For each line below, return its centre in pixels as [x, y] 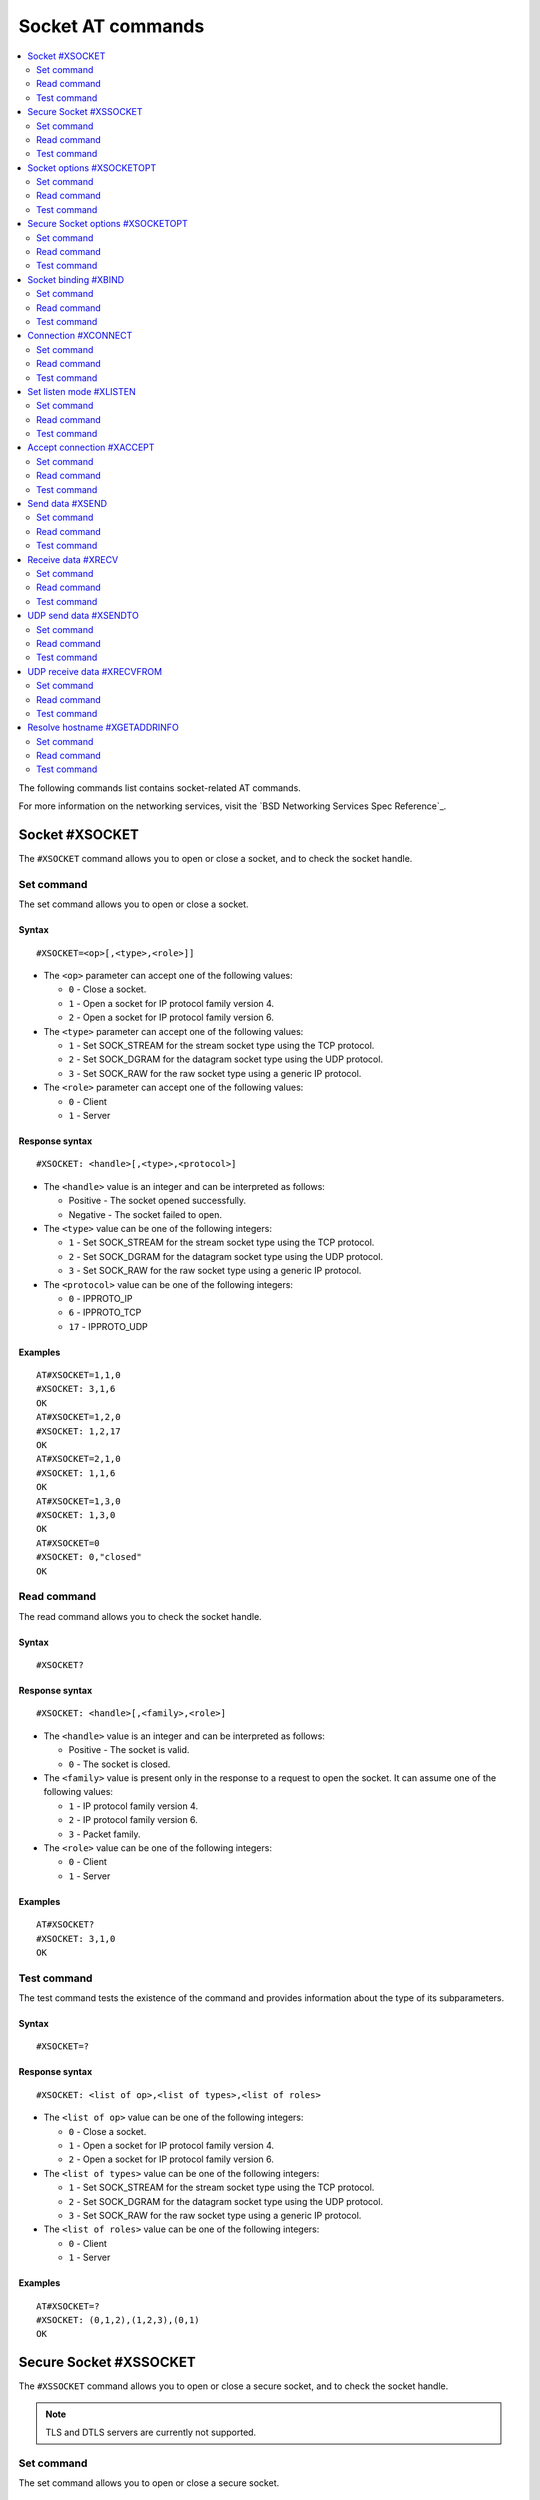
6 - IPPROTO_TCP [105, 1312]
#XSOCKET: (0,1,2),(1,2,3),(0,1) [118, 2319]
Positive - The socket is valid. [129, 1750]
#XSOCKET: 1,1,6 [76, 1473]
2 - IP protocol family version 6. [133, 1820]
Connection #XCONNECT [80, 336]
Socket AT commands [111, 26]
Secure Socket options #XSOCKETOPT [108, 224]
